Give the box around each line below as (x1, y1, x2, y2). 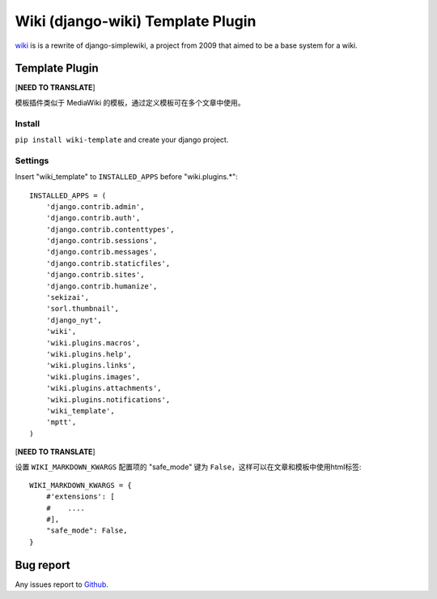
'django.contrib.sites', (45, 270, 145, 280)
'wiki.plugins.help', (45, 349, 133, 358)
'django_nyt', (45, 315, 103, 324)
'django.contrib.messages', (45, 247, 158, 257)
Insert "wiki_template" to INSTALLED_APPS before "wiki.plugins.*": (15, 172, 238, 182)
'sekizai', (45, 293, 90, 302)
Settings (15, 155, 49, 166)
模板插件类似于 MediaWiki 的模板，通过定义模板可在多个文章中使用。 (15, 97, 246, 107)
